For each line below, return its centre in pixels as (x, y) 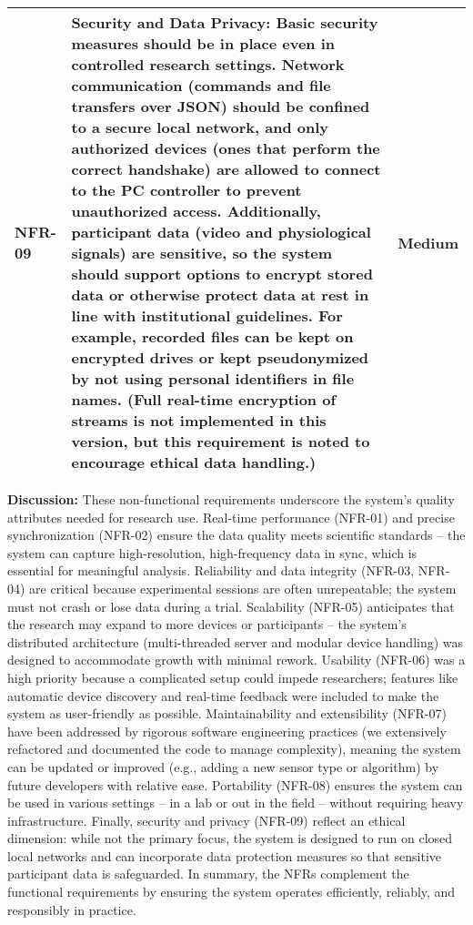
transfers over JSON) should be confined (221, 106)
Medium (428, 242)
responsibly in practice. (72, 909)
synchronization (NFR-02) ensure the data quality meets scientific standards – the (236, 535)
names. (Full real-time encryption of (204, 399)
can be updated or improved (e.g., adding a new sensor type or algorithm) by (223, 766)
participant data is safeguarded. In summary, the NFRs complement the (208, 874)
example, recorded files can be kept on (212, 336)
